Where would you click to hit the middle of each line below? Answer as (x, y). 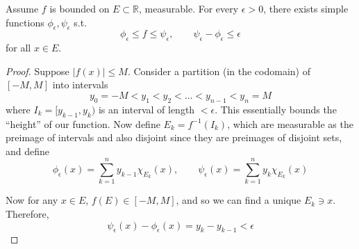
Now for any (32, 200)
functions (25, 22)
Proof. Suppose (37, 71)
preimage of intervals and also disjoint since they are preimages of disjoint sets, (174, 137)
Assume (22, 8)
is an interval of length (147, 109)
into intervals (80, 85)
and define (28, 151)
